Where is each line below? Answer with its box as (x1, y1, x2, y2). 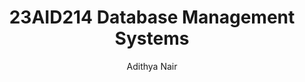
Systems (114, 27, 190, 50)
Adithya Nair (126, 60, 178, 72)
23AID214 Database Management (8, 6, 296, 29)
